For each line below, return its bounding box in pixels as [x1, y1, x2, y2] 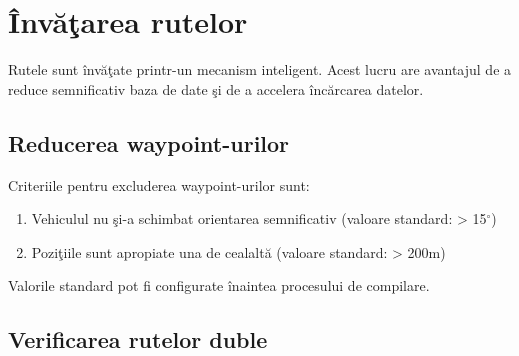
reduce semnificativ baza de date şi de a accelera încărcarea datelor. [8, 78, 424, 99]
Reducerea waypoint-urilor [8, 127, 290, 158]
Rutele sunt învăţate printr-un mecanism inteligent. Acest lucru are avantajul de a [8, 59, 512, 80]
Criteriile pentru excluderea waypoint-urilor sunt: [8, 174, 310, 195]
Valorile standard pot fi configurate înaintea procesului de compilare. [8, 275, 430, 296]
